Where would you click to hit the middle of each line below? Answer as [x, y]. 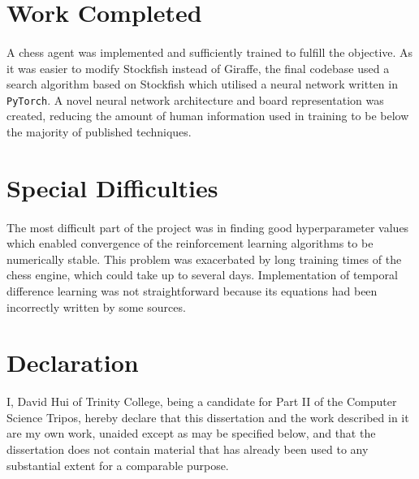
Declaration [73, 362]
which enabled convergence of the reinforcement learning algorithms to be [190, 243]
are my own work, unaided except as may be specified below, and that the [191, 433]
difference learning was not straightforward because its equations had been [192, 290]
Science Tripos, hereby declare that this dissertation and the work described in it [208, 417]
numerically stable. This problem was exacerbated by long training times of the [204, 259]
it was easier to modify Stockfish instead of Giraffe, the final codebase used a [198, 68]
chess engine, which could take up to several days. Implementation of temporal [202, 275]
